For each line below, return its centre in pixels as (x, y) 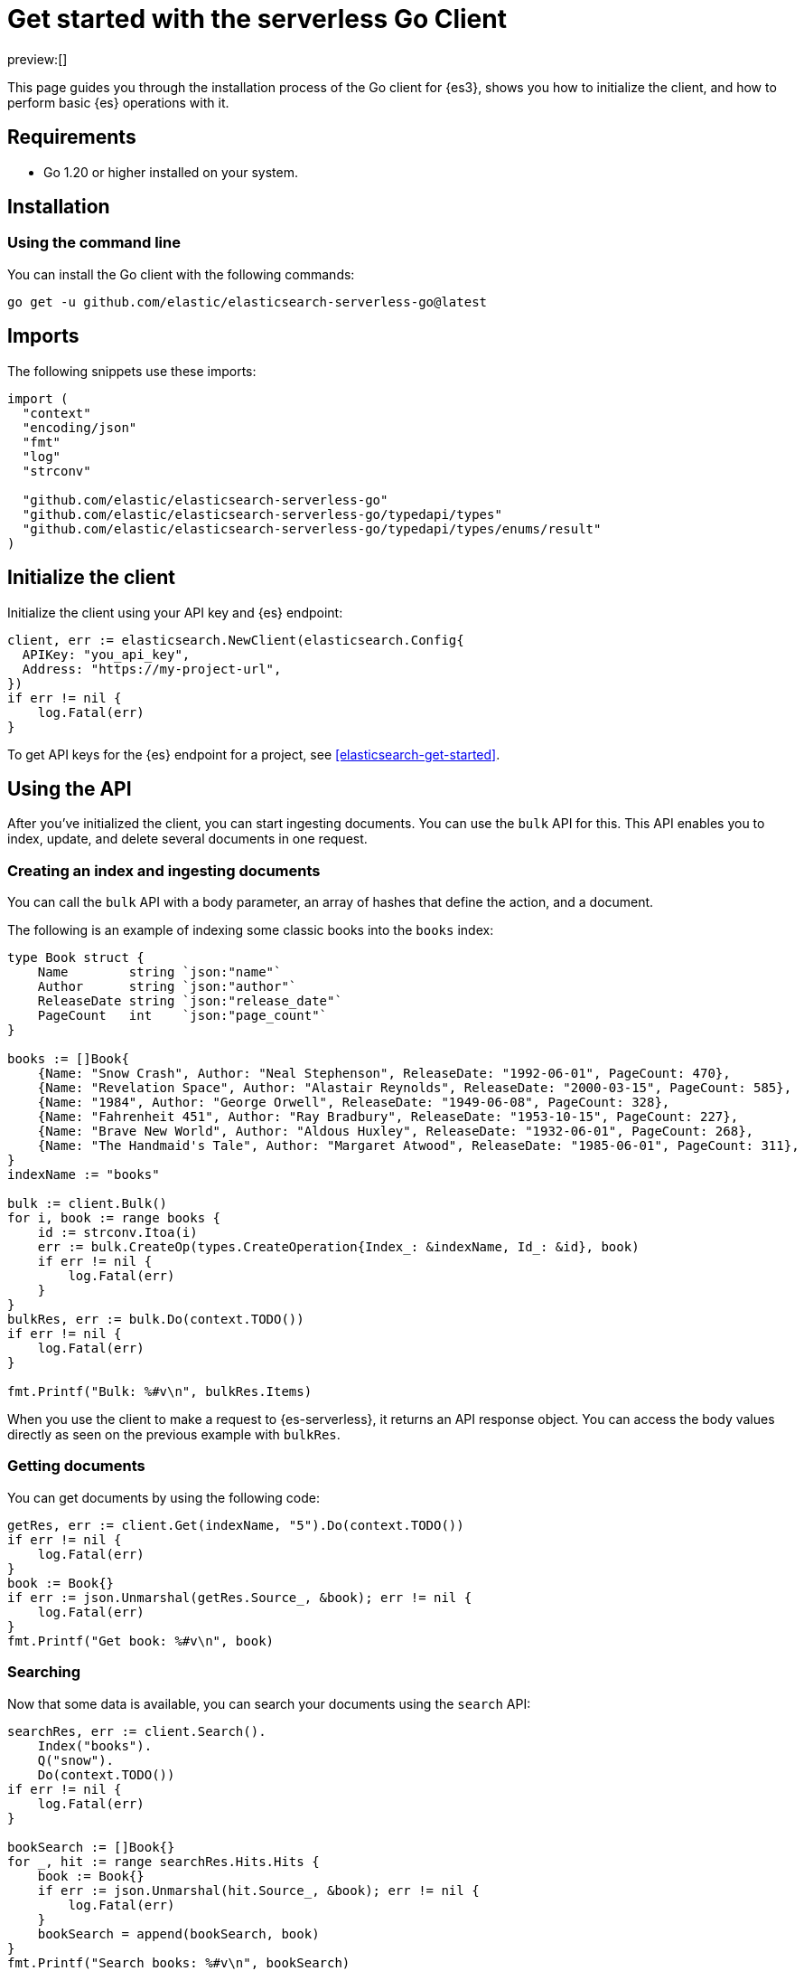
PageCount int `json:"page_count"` (182, 1016)
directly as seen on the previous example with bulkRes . (174, 1435)
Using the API (70, 788)
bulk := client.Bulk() (88, 1204)
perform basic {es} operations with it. (118, 102)
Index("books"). (95, 1745)
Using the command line (94, 243)
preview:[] (37, 59)
